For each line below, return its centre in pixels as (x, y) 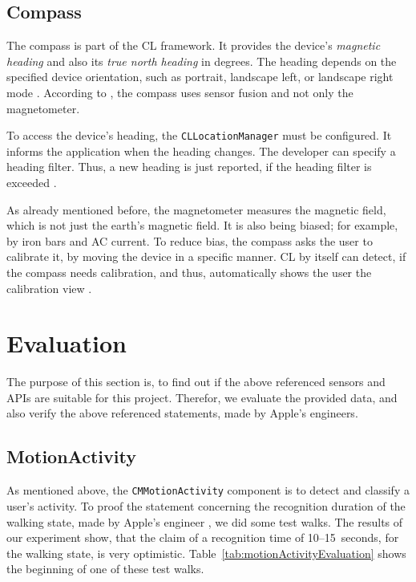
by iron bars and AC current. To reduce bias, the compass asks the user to (190, 240)
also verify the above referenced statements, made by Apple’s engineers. (182, 413)
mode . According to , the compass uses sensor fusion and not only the (180, 92)
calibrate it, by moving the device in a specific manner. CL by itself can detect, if (206, 256)
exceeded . (32, 183)
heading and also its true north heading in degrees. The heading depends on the (202, 61)
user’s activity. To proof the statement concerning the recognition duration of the (206, 505)
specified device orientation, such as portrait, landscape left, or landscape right (200, 77)
